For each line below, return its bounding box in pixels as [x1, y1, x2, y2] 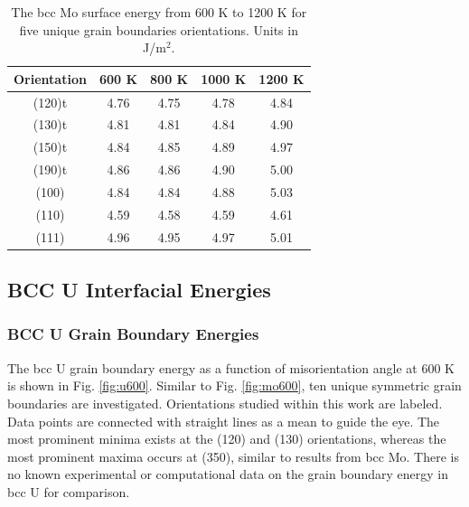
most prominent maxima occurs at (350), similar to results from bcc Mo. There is [7, 446, 459, 465]
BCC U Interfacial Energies [7, 276, 271, 304]
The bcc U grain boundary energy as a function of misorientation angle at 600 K [7, 358, 455, 377]
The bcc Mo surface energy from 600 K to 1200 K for [11, 3, 307, 21]
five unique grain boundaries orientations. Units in [19, 20, 298, 39]
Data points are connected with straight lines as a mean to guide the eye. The [7, 411, 440, 430]
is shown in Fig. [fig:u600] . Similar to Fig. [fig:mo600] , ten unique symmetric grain [7, 376, 462, 395]
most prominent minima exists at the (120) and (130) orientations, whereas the [7, 429, 446, 448]
